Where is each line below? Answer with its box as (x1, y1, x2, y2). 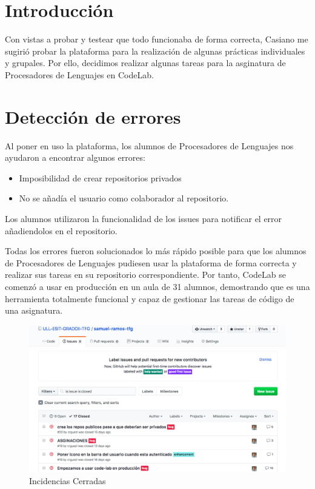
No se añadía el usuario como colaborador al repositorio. (19, 192, 229, 204)
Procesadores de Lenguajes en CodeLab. (5, 68, 154, 81)
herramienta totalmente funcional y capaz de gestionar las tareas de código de (5, 292, 294, 305)
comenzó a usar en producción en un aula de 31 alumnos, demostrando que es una (5, 280, 310, 292)
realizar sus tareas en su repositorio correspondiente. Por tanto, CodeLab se (5, 268, 287, 281)
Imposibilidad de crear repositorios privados (19, 171, 182, 184)
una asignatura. (5, 304, 63, 317)
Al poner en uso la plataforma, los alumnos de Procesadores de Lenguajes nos (5, 139, 294, 152)
